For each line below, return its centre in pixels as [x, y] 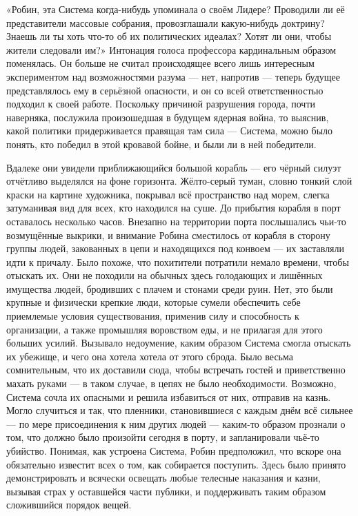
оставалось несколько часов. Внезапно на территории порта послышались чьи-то [176, 221]
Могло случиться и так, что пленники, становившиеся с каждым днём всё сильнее [180, 410]
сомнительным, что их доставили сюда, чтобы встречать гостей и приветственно [176, 370]
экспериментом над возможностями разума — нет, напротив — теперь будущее [173, 76]
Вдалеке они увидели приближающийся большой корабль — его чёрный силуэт [174, 167]
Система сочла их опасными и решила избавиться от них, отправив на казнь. [169, 396]
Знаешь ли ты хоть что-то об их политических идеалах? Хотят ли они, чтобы [169, 36]
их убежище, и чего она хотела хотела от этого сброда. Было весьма [150, 356]
